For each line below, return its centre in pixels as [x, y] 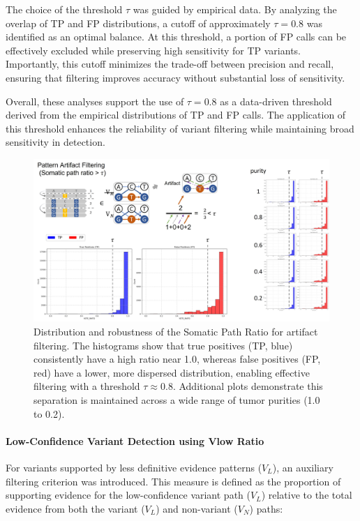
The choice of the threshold [64, 9]
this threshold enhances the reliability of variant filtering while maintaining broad [180, 128]
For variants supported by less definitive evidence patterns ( [134, 468]
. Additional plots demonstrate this [248, 386]
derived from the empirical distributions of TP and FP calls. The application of [176, 115]
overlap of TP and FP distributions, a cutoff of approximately [138, 23]
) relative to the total [307, 495]
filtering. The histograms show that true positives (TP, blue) [163, 345]
